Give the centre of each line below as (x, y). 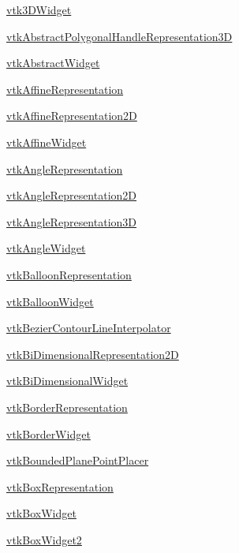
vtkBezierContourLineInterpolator (89, 328)
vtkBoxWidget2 (44, 539)
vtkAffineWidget (47, 142)
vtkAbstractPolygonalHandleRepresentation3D (119, 36)
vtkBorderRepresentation (67, 407)
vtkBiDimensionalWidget (67, 381)
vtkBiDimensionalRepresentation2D (93, 354)
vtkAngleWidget (46, 248)
